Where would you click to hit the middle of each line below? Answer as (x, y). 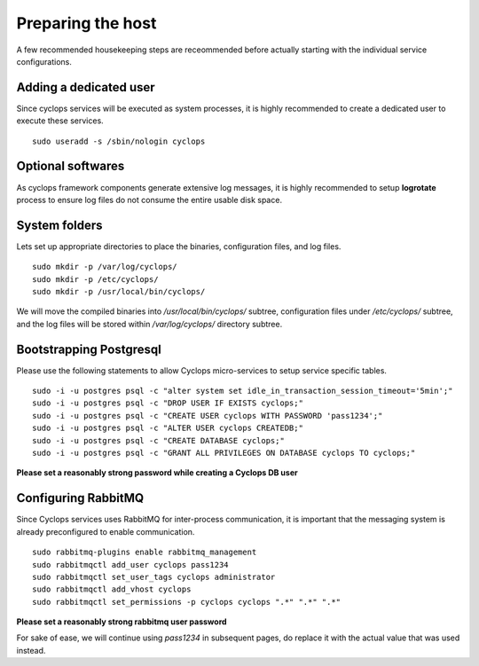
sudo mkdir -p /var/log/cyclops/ (105, 267)
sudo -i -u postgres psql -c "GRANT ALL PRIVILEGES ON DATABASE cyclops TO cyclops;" (224, 453)
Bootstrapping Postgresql (89, 349)
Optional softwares (71, 166)
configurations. (44, 61)
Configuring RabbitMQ (80, 498)
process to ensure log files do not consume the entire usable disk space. (149, 200)
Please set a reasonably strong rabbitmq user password (122, 622)
